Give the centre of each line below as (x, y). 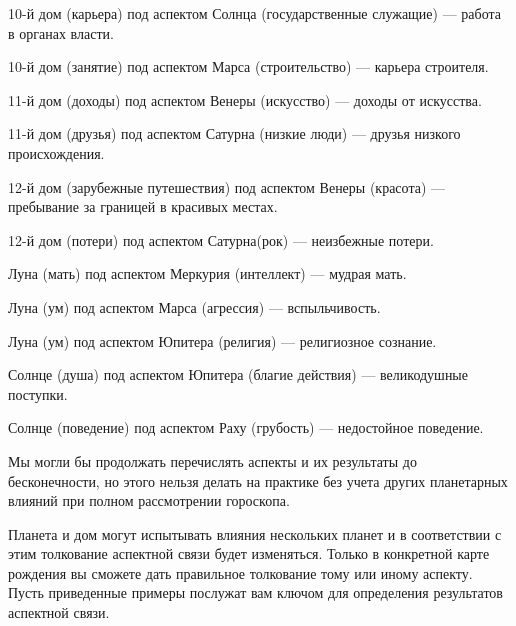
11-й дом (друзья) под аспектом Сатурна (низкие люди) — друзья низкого (234, 133)
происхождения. (56, 152)
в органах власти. (61, 32)
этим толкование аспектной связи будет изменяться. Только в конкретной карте (249, 553)
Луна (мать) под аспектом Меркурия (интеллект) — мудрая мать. (207, 273)
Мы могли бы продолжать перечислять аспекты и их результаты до (212, 460)
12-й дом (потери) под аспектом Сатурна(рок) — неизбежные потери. (221, 239)
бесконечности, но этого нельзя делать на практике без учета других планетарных (258, 480)
